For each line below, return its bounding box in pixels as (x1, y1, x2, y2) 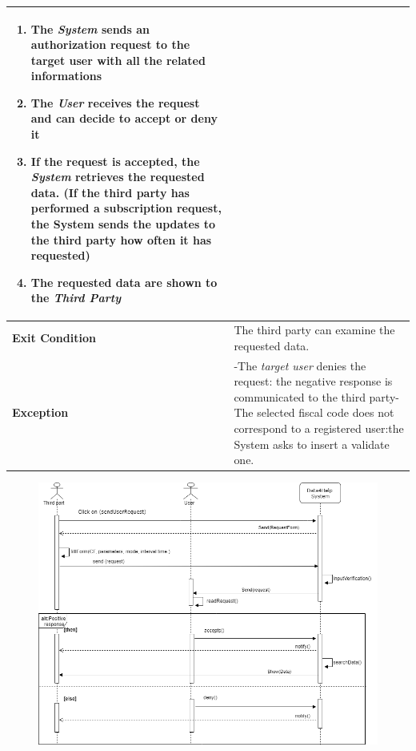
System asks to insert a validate (234, 435, 390, 452)
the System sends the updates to (30, 216, 216, 232)
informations (30, 67, 102, 84)
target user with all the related (30, 51, 206, 68)
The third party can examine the (234, 321, 395, 338)
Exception (12, 404, 69, 421)
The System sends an (30, 20, 150, 37)
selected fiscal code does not (257, 404, 394, 421)
